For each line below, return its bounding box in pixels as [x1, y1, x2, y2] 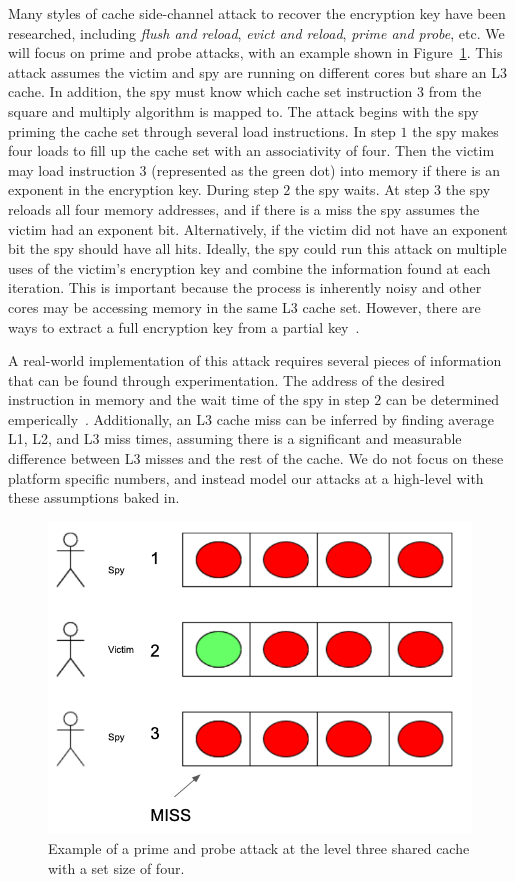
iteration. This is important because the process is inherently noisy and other [8, 277, 482, 298]
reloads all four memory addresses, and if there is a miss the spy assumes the [8, 198, 480, 219]
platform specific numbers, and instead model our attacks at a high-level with [8, 467, 484, 488]
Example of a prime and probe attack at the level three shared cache [48, 837, 470, 858]
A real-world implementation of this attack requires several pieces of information [8, 350, 502, 371]
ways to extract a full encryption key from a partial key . [8, 316, 360, 337]
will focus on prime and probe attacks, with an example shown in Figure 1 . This [8, 42, 503, 63]
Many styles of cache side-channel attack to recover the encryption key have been [8, 3, 506, 23]
